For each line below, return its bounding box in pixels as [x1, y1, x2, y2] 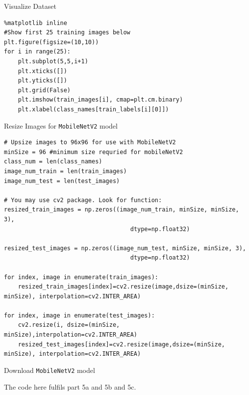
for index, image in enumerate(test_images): [4, 312, 155, 319]
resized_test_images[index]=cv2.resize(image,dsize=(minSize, [18, 341, 225, 348]
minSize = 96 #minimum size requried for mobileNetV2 [4, 148, 183, 156]
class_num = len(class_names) [4, 158, 102, 165]
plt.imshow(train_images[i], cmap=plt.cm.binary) [18, 96, 183, 104]
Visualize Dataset [4, 1, 56, 11]
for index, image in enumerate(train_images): [4, 273, 158, 281]
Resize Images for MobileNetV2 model [4, 120, 118, 131]
